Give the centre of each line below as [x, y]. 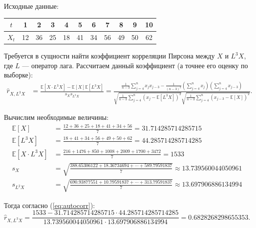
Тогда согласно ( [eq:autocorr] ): [50, 205]
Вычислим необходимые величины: [56, 117]
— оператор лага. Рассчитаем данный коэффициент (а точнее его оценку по [135, 65]
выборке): [19, 75]
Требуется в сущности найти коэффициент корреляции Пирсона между [109, 56]
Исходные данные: [31, 6]
